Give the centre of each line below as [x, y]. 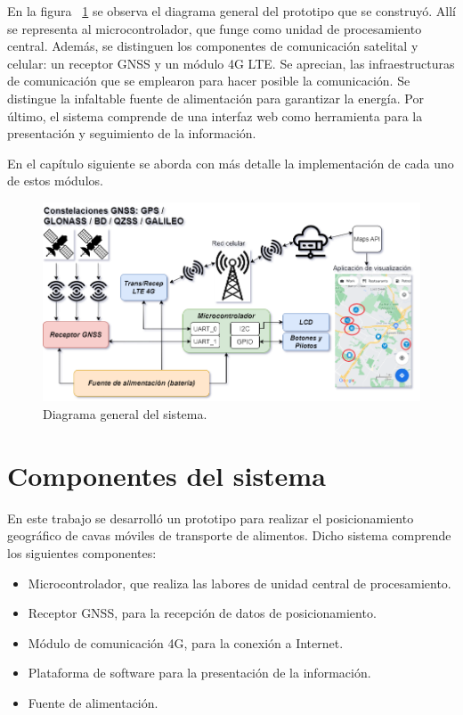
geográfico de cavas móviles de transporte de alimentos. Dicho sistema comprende [229, 535]
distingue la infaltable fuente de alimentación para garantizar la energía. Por [215, 98]
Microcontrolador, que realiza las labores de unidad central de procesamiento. [240, 583]
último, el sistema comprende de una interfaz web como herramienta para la [215, 115]
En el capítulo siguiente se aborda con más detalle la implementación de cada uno [231, 163]
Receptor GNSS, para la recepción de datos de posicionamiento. [202, 613]
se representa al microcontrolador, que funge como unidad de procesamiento [215, 28]
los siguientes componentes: [82, 552]
